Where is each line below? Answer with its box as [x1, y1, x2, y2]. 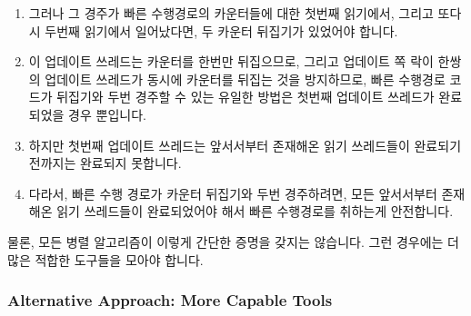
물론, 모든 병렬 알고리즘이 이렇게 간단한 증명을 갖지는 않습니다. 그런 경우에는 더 [7, 232, 459, 251]
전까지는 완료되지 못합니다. [28, 153, 182, 173]
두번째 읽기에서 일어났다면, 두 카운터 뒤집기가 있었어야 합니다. [45, 21, 398, 40]
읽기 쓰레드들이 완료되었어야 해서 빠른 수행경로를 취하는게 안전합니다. [56, 202, 454, 221]
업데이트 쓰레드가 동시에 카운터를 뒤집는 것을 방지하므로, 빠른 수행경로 [45, 69, 446, 88]
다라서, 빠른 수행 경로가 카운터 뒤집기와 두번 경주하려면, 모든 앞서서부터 [28, 183, 437, 202]
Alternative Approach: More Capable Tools [7, 289, 333, 311]
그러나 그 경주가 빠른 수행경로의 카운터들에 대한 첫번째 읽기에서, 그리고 [28, 4, 434, 22]
